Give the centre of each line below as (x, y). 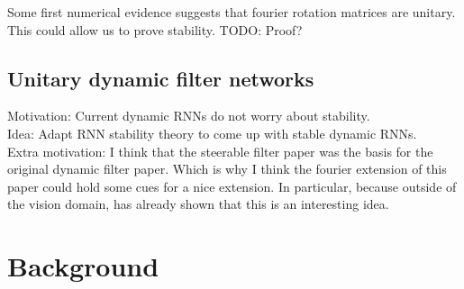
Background (83, 266)
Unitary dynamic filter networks (161, 78)
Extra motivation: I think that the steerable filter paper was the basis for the (220, 151)
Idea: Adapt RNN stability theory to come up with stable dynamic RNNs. (212, 133)
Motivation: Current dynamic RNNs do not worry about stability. (189, 116)
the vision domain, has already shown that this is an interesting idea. (198, 204)
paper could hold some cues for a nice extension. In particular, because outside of (232, 186)
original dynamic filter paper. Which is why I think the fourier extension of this (227, 169)
